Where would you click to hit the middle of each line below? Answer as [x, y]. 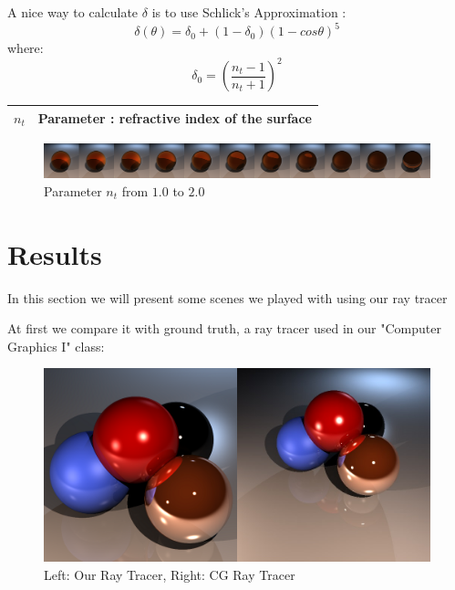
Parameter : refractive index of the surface [175, 117]
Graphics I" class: [56, 346]
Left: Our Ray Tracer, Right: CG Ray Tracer [170, 574]
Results [55, 253]
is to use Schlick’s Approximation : [249, 12]
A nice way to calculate [73, 12]
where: [26, 48]
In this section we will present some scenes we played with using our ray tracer [227, 297]
